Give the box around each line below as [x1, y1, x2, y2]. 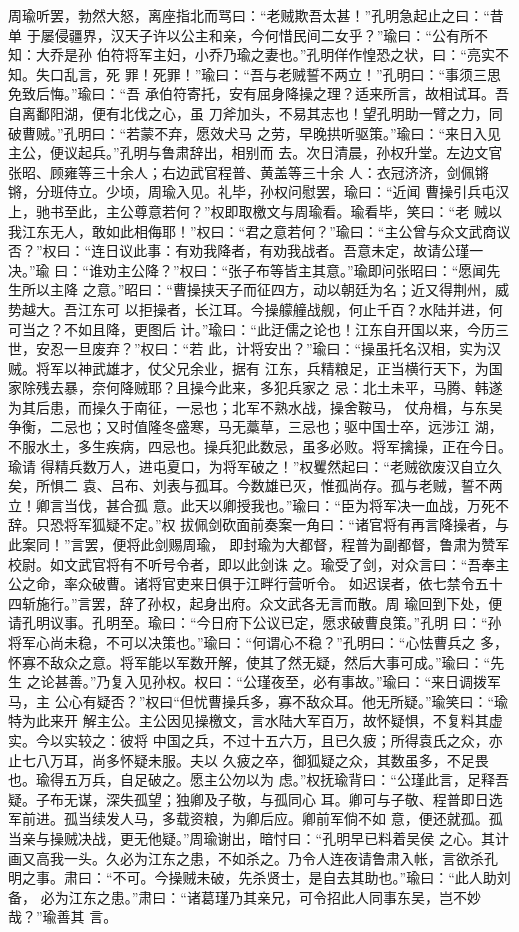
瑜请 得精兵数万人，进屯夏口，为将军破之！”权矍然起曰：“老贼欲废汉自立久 [8, 455, 502, 476]
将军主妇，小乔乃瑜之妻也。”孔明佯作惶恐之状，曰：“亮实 [124, 44, 495, 65]
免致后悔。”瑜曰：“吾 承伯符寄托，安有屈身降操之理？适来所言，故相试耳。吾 [8, 83, 509, 104]
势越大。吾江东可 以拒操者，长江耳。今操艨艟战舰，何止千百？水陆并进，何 [8, 298, 503, 319]
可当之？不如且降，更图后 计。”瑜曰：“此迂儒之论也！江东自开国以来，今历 [8, 318, 495, 339]
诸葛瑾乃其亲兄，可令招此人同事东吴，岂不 [186, 886, 467, 907]
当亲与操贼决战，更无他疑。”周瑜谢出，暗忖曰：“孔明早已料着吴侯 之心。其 [8, 827, 495, 848]
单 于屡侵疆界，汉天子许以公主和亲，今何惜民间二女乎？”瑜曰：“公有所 [8, 24, 474, 45]
